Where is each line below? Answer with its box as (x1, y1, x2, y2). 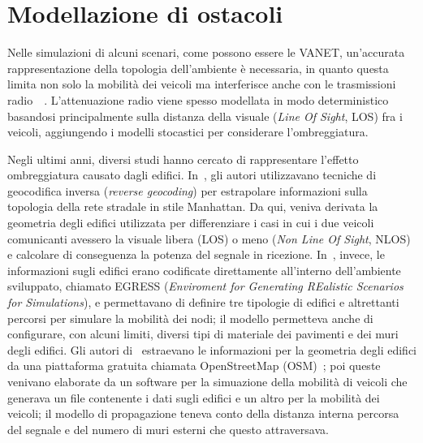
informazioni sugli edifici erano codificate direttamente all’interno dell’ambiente (7, 261, 401, 278)
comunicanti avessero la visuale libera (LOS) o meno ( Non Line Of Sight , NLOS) (7, 230, 411, 247)
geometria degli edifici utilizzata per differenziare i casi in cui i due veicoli (7, 214, 374, 231)
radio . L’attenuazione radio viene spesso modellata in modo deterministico (7, 91, 389, 108)
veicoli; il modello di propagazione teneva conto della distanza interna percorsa (7, 405, 399, 422)
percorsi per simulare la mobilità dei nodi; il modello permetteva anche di (7, 309, 373, 326)
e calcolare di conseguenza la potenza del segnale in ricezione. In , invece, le (7, 246, 385, 263)
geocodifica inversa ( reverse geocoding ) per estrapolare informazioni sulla (7, 182, 368, 199)
